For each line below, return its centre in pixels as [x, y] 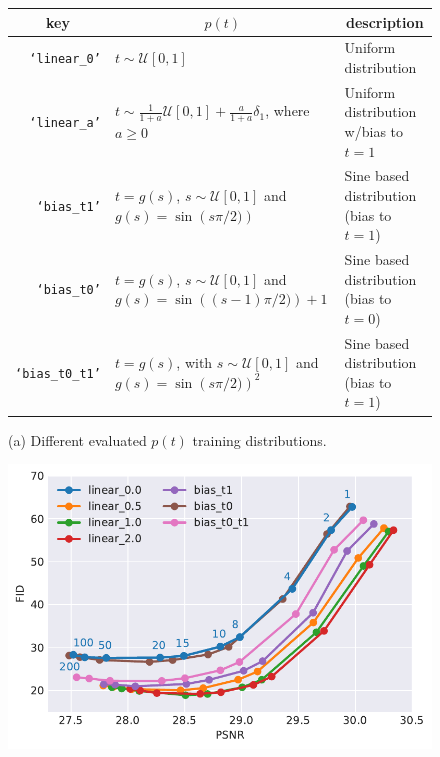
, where [287, 110]
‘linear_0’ [65, 59]
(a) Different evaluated [77, 439]
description [384, 21]
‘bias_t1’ [68, 206]
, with [194, 362]
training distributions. [259, 439]
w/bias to [374, 130]
